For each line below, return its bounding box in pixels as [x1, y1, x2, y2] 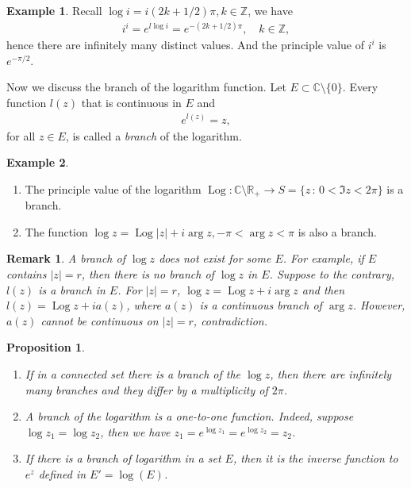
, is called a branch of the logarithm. [65, 127, 242, 144]
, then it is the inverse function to [232, 450, 398, 467]
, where [126, 297, 162, 313]
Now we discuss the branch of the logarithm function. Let [6, 79, 286, 95]
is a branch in [38, 281, 106, 298]
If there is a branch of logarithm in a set [25, 450, 221, 467]
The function [25, 223, 88, 240]
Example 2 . [6, 154, 69, 171]
